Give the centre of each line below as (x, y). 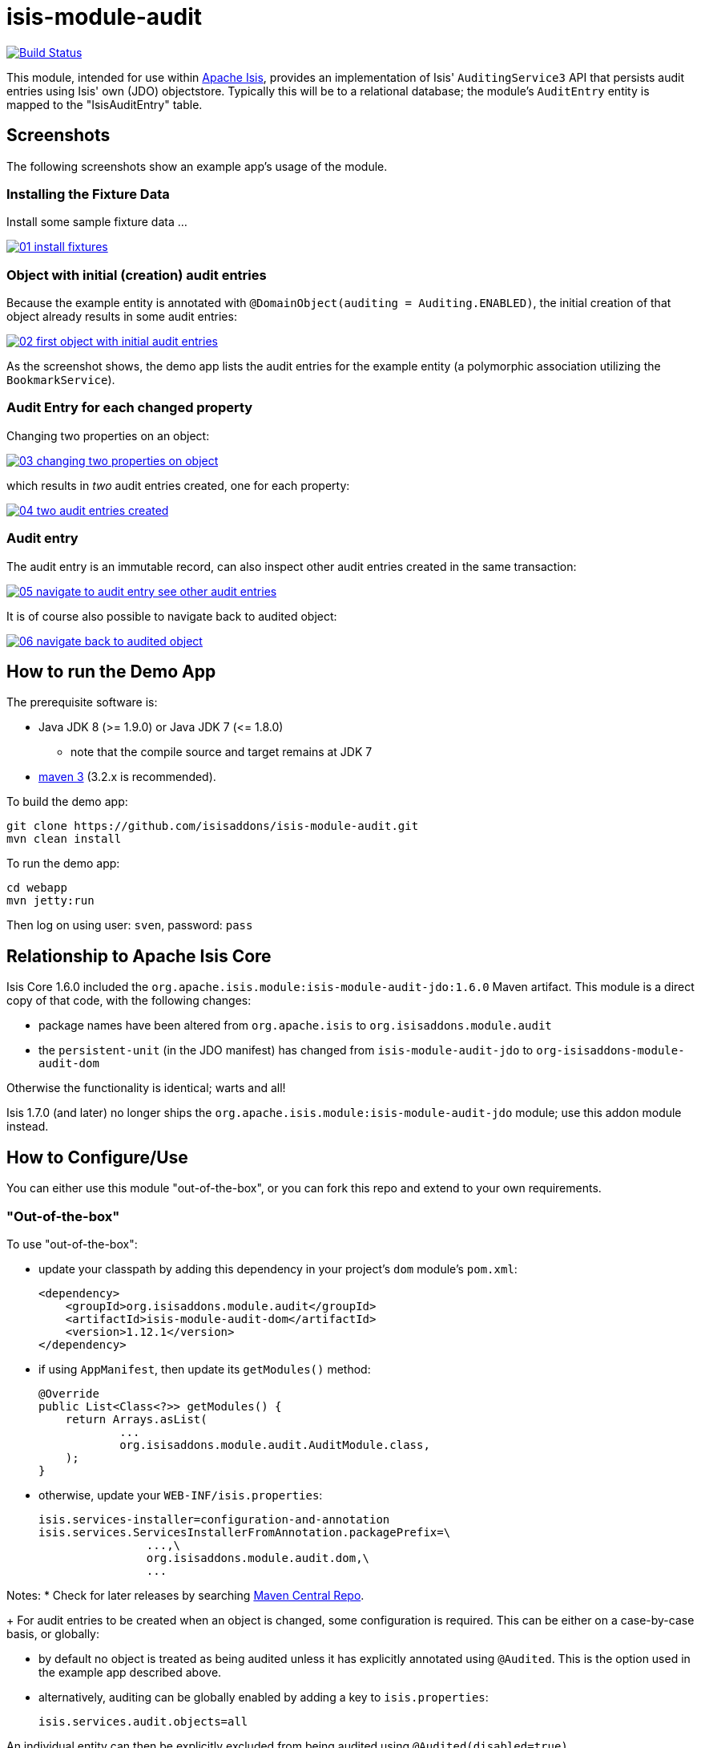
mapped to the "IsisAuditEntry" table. (105, 104)
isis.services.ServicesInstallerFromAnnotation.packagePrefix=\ (245, 1532)
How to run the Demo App (111, 672)
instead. (28, 1127)
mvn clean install (64, 839)
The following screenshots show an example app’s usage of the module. (197, 166)
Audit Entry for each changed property (130, 408)
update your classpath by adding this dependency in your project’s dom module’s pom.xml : (278, 1269)
